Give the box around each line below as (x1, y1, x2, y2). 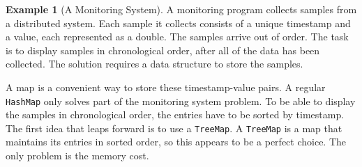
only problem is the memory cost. (6, 148, 149, 163)
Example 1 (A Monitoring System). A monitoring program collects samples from (6, 2, 357, 16)
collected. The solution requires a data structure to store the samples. (6, 56, 303, 71)
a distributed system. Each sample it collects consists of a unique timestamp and (6, 15, 351, 30)
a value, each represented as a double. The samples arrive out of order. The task (6, 29, 349, 44)
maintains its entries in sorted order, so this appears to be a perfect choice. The (6, 134, 347, 149)
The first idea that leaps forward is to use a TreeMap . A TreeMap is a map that (6, 120, 342, 135)
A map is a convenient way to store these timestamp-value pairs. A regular (6, 79, 326, 94)
